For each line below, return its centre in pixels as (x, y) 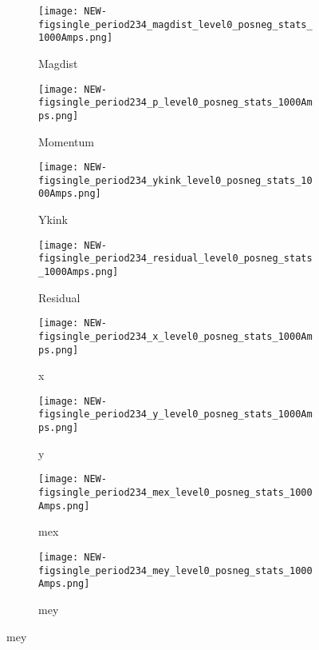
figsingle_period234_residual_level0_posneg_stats (175, 259)
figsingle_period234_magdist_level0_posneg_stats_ (175, 24)
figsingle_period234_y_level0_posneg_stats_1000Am (175, 415)
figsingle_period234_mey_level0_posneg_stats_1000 (175, 570)
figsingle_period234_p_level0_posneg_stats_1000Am (175, 103)
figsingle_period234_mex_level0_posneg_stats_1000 (175, 493)
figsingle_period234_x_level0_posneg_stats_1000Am (175, 336)
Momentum (66, 141)
